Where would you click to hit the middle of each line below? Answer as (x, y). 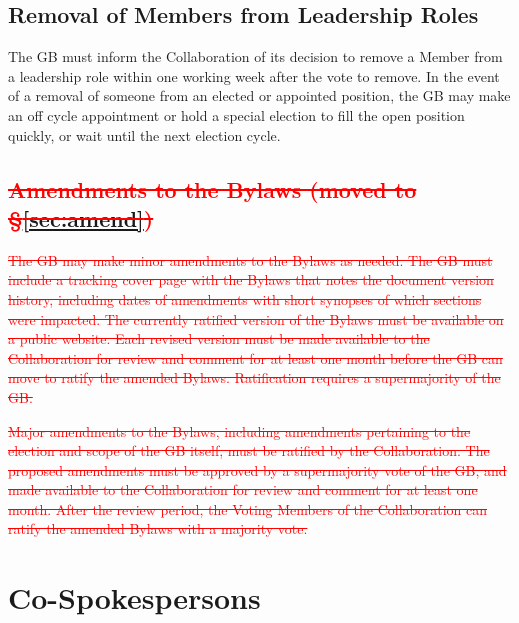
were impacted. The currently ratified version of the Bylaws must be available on (256, 318)
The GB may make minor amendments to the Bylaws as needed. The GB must (250, 259)
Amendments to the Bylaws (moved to (212, 188)
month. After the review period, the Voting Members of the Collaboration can (248, 508)
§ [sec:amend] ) (81, 217)
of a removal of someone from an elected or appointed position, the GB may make (259, 95)
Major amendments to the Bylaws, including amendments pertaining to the (239, 430)
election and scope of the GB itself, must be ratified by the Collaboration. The (249, 450)
